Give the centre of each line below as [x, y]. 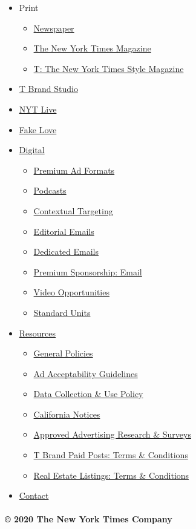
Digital [32, 150]
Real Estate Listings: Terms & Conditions [111, 475]
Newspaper [54, 28]
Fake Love [38, 129]
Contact [34, 495]
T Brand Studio [48, 89]
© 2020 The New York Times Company [89, 519]
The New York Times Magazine [92, 48]
